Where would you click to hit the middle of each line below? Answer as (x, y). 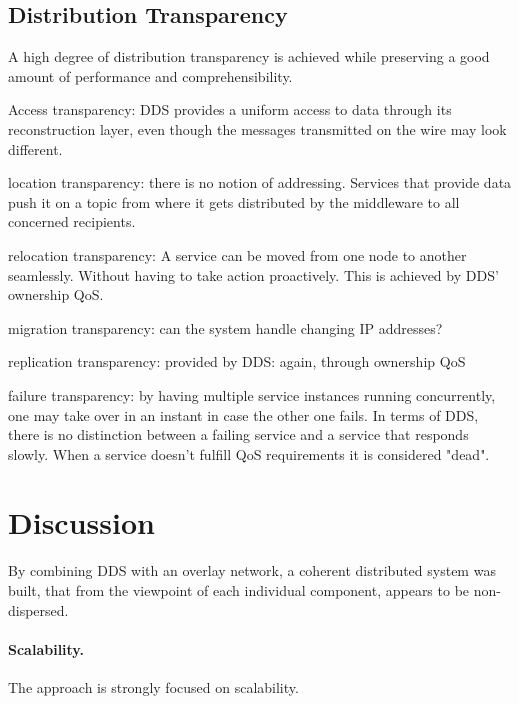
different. (35, 148)
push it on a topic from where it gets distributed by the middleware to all (234, 201)
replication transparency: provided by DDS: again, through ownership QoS (237, 361)
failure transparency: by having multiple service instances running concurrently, (252, 394)
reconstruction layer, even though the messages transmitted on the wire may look (257, 128)
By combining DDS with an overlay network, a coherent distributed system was (252, 570)
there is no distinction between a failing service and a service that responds (238, 434)
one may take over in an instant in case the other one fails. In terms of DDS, (243, 414)
